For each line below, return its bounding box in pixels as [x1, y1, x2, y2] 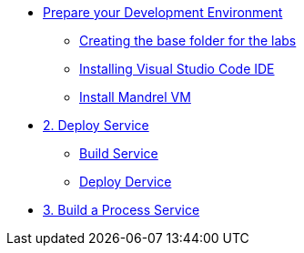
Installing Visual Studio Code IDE [79, 61, 275, 76]
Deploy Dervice [79, 174, 172, 189]
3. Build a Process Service [43, 202, 200, 218]
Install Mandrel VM [79, 89, 191, 105]
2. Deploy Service [43, 117, 149, 133]
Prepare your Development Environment [43, 5, 283, 20]
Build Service [79, 146, 158, 161]
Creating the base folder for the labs [79, 33, 297, 48]
